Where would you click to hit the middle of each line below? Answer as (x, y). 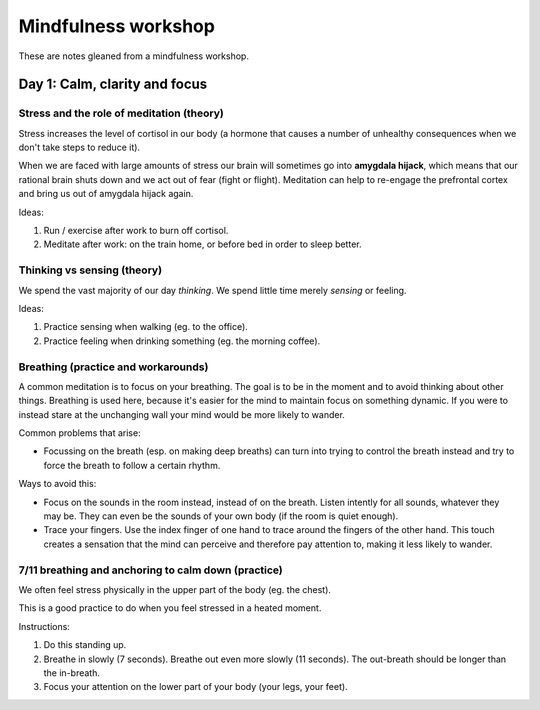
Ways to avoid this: (57, 484)
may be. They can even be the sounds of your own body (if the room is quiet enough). (221, 516)
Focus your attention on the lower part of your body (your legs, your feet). (196, 687)
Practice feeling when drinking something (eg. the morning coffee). (182, 341)
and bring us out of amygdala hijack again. (106, 194)
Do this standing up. (85, 645)
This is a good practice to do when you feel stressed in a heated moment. (170, 608)
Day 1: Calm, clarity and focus (113, 84)
